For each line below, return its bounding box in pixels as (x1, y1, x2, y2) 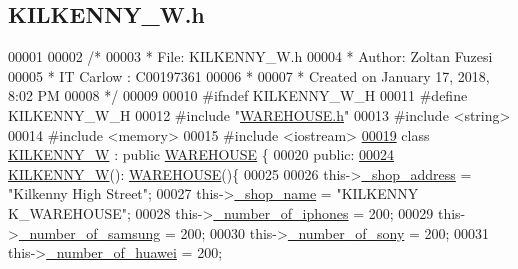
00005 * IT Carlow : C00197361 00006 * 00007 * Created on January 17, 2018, (8, 65, 490, 86)
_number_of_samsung (18, 222, 161, 243)
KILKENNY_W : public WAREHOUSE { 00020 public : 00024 (8, 144, 395, 165)
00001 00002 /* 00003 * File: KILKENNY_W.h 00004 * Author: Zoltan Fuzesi (8, 46, 493, 67)
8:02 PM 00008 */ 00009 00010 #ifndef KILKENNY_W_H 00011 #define (8, 85, 468, 106)
